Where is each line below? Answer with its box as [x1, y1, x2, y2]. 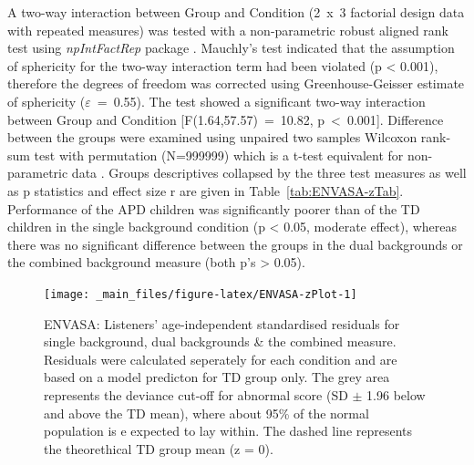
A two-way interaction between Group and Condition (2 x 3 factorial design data [7, 3, 465, 21]
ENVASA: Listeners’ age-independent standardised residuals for [44, 314, 400, 333]
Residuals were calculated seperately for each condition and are [44, 349, 397, 368]
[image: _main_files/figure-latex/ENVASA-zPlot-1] [44, 287, 357, 301]
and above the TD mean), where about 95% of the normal [44, 403, 369, 422]
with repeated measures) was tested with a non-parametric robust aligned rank [7, 20, 448, 39]
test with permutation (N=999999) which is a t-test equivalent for [34, 145, 404, 164]
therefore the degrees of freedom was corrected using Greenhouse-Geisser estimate [7, 74, 465, 93]
